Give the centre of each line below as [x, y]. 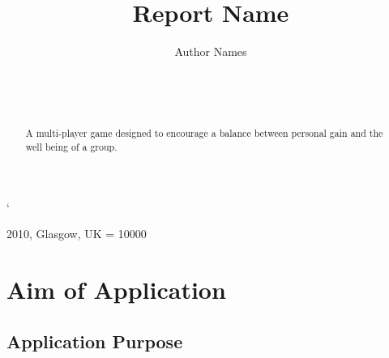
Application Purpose [95, 341]
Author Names [211, 51]
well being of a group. [71, 146]
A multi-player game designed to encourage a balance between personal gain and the [204, 133]
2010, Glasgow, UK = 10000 [77, 234]
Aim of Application [116, 289]
